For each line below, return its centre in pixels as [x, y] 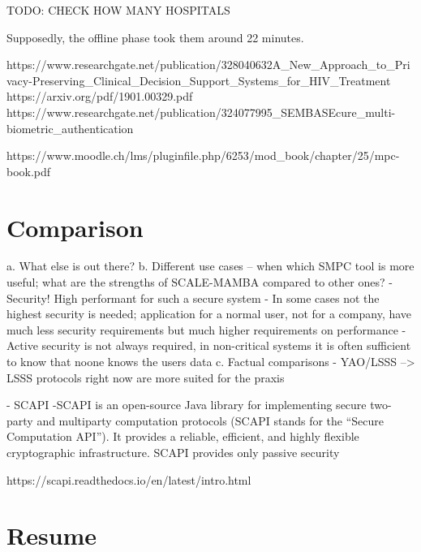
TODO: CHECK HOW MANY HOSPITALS [118, 10]
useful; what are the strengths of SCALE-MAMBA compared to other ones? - [200, 282]
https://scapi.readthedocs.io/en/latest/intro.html [129, 479]
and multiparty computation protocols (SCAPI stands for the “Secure [210, 420]
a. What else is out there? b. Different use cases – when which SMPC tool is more [210, 266]
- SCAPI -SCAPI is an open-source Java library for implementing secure [187, 405]
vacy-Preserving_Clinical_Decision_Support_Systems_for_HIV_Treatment [199, 80]
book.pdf [29, 171]
